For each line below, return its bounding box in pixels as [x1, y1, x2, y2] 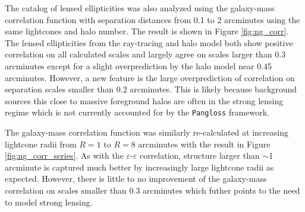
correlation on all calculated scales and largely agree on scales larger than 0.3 [5, 48, 286, 60]
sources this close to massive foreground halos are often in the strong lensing [5, 94, 284, 107]
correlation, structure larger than [139, 149, 260, 162]
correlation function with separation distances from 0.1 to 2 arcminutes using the [5, 13, 300, 25]
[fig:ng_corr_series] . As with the [5, 149, 124, 162]
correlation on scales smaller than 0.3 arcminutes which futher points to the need [5, 184, 300, 196]
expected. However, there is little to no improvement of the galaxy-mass [5, 172, 267, 185]
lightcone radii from [5, 137, 77, 150]
